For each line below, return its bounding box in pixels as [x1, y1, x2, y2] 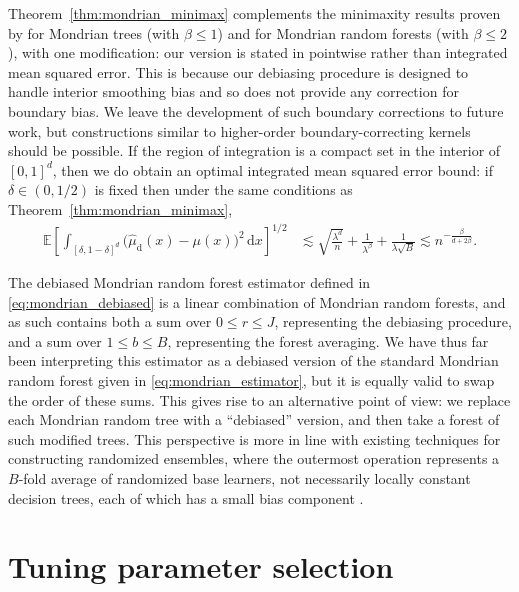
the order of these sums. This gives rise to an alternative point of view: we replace [8, 389, 511, 410]
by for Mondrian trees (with [8, 22, 180, 43]
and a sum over [8, 330, 102, 351]
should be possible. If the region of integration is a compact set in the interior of [8, 140, 501, 161]
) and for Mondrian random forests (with [217, 22, 469, 43]
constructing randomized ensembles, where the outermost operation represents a [8, 448, 500, 469]
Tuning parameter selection [8, 546, 394, 587]
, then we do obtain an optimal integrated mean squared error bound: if [52, 159, 493, 180]
